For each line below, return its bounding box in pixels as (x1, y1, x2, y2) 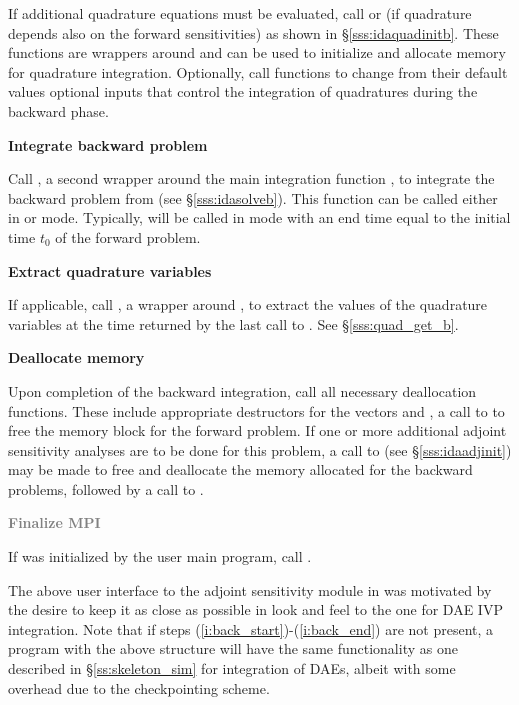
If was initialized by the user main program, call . (8, 546, 312, 567)
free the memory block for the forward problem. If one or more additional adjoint (8, 420, 507, 441)
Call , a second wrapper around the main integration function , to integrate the (8, 168, 495, 189)
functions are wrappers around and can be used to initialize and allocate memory (8, 42, 506, 63)
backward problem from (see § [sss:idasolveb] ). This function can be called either (8, 187, 498, 208)
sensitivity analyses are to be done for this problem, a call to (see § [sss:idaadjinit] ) (8, 439, 512, 460)
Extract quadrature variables (8, 260, 212, 281)
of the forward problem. (55, 226, 201, 247)
